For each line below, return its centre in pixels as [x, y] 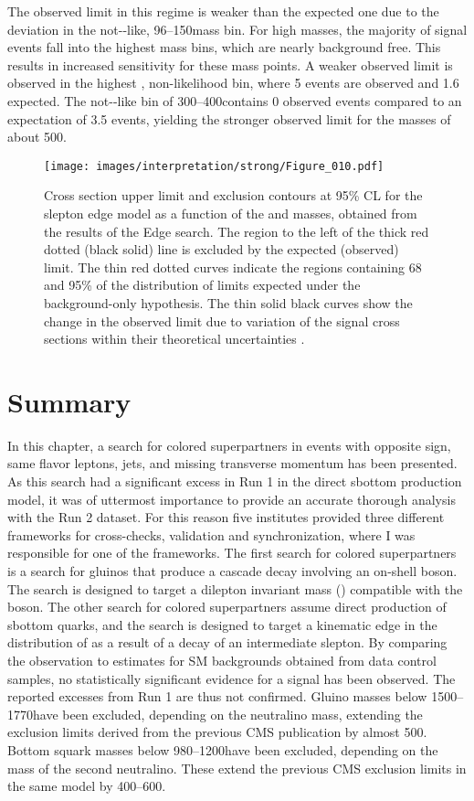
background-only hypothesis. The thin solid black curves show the [228, 302]
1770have [33, 714]
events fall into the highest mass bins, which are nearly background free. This [224, 47]
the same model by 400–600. [87, 786]
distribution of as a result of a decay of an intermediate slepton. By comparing [227, 642]
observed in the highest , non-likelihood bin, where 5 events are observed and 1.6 [233, 83]
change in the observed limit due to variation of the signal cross [222, 320]
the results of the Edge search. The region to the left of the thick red [237, 231]
